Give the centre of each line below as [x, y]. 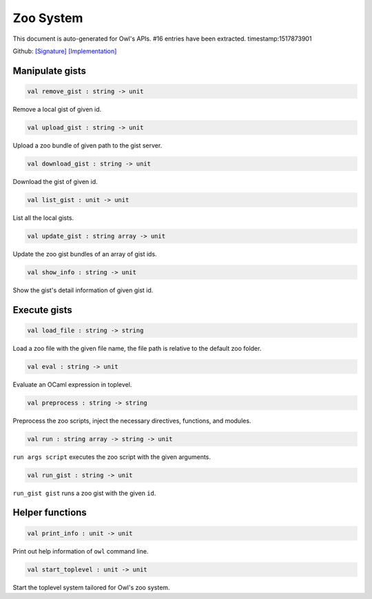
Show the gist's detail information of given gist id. [83, 290]
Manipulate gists [49, 71]
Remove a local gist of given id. [57, 109]
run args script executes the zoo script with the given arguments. [112, 457]
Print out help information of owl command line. [81, 551]
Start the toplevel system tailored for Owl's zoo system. [91, 587]
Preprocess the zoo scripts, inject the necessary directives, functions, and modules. [132, 420]
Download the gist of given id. [55, 181]
